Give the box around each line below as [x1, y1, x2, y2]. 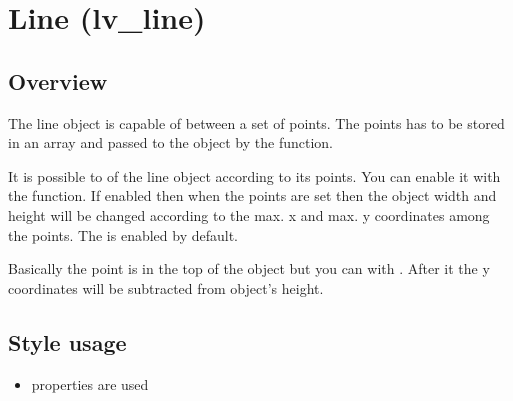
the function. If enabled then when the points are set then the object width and [8, 185, 497, 206]
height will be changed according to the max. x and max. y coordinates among [8, 204, 490, 225]
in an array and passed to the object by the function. [8, 132, 333, 153]
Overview [8, 65, 108, 96]
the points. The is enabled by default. [8, 224, 239, 245]
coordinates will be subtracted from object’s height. [8, 277, 324, 298]
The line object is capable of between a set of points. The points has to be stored [8, 112, 505, 133]
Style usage [8, 326, 127, 357]
